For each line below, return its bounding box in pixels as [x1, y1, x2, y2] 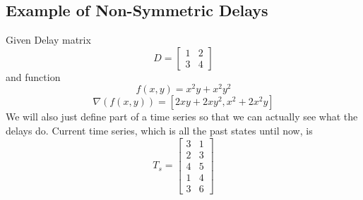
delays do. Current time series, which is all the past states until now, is [6, 123, 313, 138]
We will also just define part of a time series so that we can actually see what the [6, 109, 358, 124]
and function [6, 69, 61, 84]
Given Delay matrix [6, 32, 91, 47]
